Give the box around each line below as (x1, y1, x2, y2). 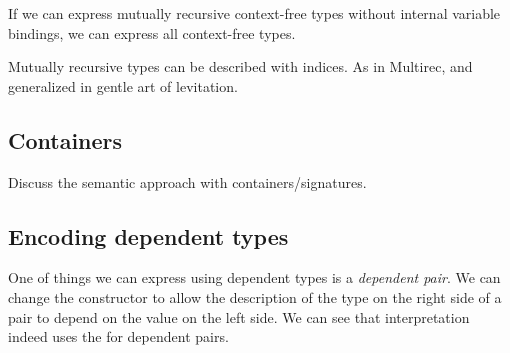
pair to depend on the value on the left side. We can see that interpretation (8, 306, 470, 327)
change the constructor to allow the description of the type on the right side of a (8, 286, 502, 307)
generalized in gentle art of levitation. (8, 75, 238, 96)
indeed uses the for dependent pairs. (8, 326, 229, 347)
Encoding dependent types (8, 220, 289, 251)
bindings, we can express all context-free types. (8, 22, 296, 43)
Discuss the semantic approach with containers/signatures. (8, 171, 367, 192)
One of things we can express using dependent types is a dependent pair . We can (8, 267, 501, 288)
